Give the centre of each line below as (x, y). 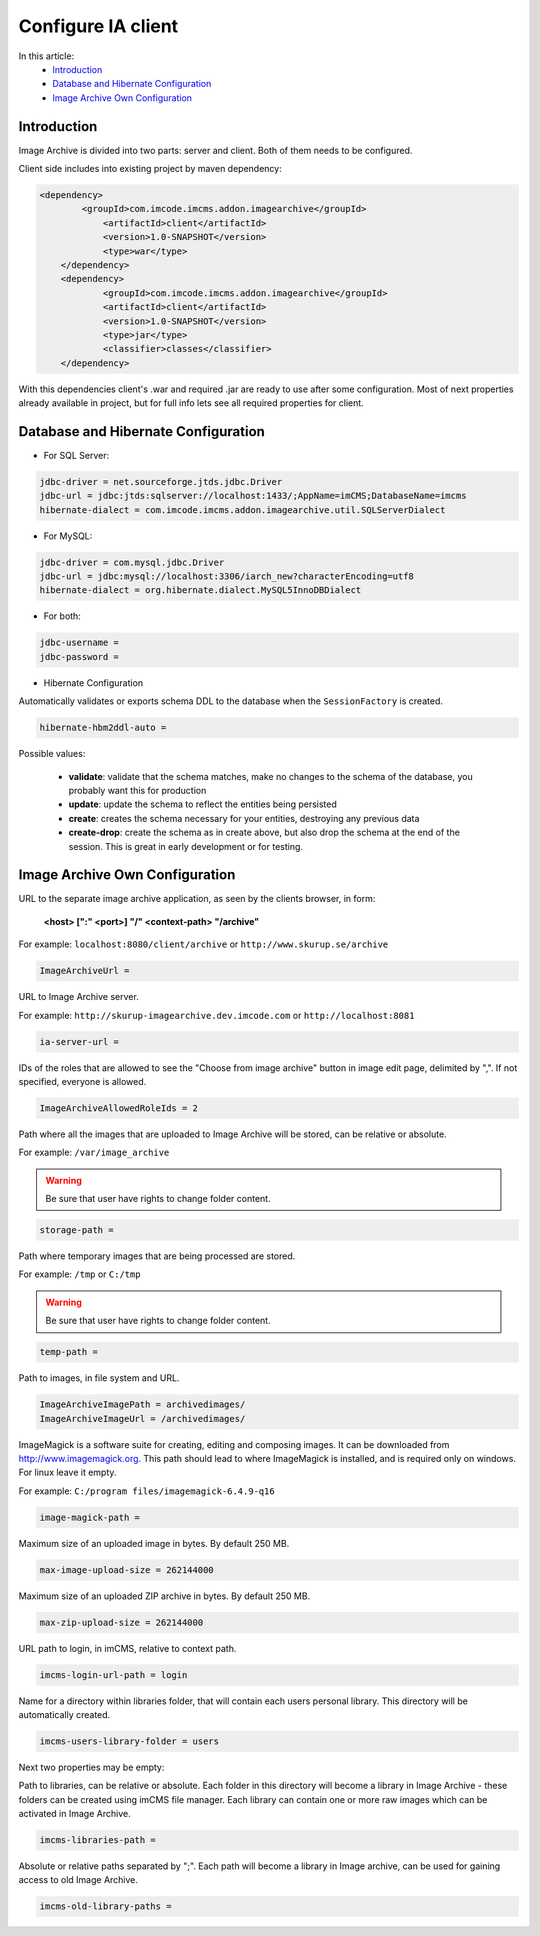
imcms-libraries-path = (98, 1840)
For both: (62, 616)
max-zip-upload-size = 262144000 (121, 1622)
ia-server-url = (79, 1041)
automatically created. (64, 1714)
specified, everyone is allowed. (82, 1081)
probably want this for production (137, 790)
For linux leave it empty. (67, 1472)
